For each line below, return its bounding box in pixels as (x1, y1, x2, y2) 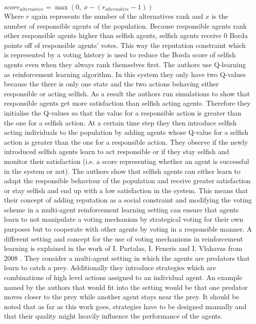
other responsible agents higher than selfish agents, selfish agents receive (4, 30, 222, 40)
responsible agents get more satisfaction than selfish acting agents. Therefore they (4, 98, 251, 108)
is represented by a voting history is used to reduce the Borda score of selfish (4, 49, 236, 60)
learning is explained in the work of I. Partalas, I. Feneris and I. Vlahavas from (4, 243, 242, 253)
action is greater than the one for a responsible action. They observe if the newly (4, 136, 248, 147)
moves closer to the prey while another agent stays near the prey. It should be (4, 291, 239, 302)
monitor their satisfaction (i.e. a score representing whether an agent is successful (4, 156, 249, 166)
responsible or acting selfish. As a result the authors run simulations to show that (4, 88, 250, 98)
